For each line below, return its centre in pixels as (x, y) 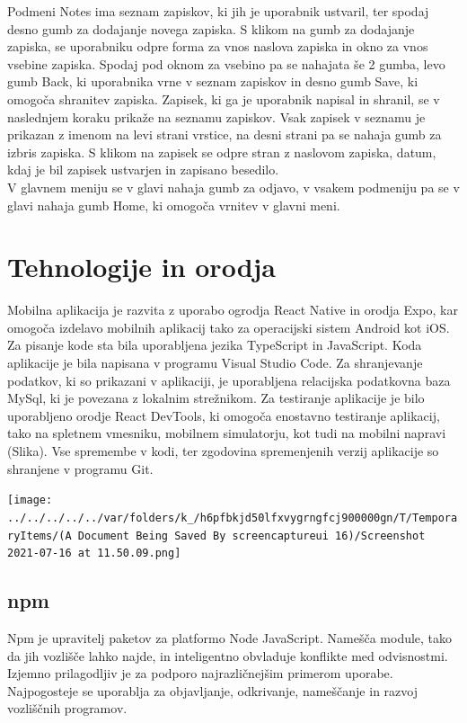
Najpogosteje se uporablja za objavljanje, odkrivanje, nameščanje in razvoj (212, 690)
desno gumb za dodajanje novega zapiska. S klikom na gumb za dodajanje (211, 28)
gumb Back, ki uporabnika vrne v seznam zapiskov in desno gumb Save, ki (213, 81)
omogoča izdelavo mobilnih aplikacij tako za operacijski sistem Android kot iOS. (229, 327)
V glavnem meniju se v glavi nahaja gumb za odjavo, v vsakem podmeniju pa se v (233, 187)
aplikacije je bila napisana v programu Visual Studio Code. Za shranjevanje (215, 363)
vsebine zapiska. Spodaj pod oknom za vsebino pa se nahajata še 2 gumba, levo (226, 63)
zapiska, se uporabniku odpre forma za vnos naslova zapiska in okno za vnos (218, 46)
